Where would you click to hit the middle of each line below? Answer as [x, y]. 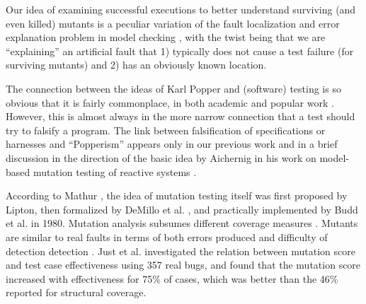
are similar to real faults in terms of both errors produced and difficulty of [167, 236]
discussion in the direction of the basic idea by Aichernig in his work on [161, 157]
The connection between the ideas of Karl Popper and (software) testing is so [173, 88]
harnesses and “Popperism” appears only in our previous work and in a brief [172, 144]
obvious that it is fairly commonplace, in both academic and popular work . [170, 102]
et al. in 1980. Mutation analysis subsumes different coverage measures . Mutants [182, 223]
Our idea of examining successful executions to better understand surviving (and [181, 9]
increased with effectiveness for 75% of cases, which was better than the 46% [172, 278]
